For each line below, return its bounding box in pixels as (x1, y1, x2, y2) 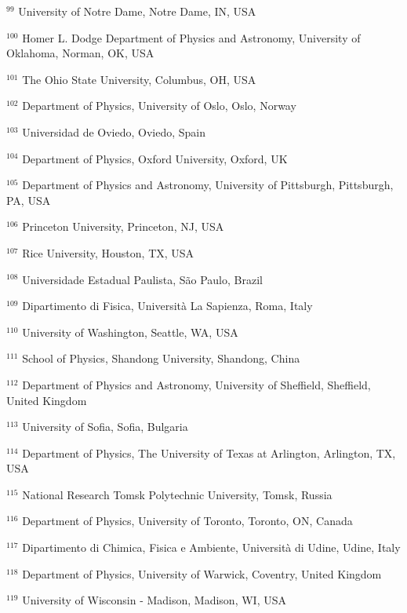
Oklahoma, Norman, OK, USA (6, 45, 154, 61)
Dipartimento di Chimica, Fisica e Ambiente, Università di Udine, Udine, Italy (22, 539, 401, 556)
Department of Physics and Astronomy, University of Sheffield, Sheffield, (22, 376, 371, 392)
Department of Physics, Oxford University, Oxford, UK (22, 150, 288, 166)
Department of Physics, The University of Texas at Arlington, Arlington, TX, (22, 444, 396, 461)
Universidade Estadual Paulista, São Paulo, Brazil (22, 271, 263, 287)
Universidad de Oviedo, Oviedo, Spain (22, 123, 206, 140)
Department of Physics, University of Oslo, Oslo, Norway (22, 97, 296, 114)
